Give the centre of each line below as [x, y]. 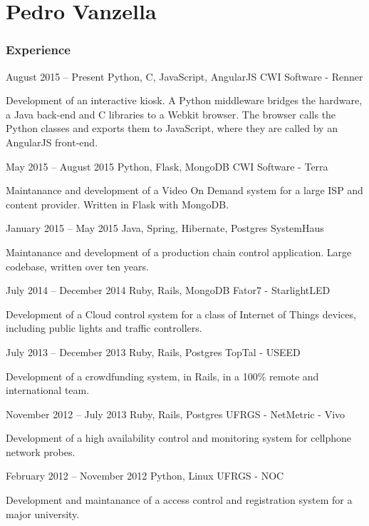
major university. [43, 514]
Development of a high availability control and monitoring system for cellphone [179, 438]
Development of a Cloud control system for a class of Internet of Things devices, [181, 314]
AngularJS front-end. [52, 142]
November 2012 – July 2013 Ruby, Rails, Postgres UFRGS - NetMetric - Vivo [176, 414]
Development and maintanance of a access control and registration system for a [179, 500]
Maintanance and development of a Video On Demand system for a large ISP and [184, 190]
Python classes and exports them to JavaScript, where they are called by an [172, 128]
